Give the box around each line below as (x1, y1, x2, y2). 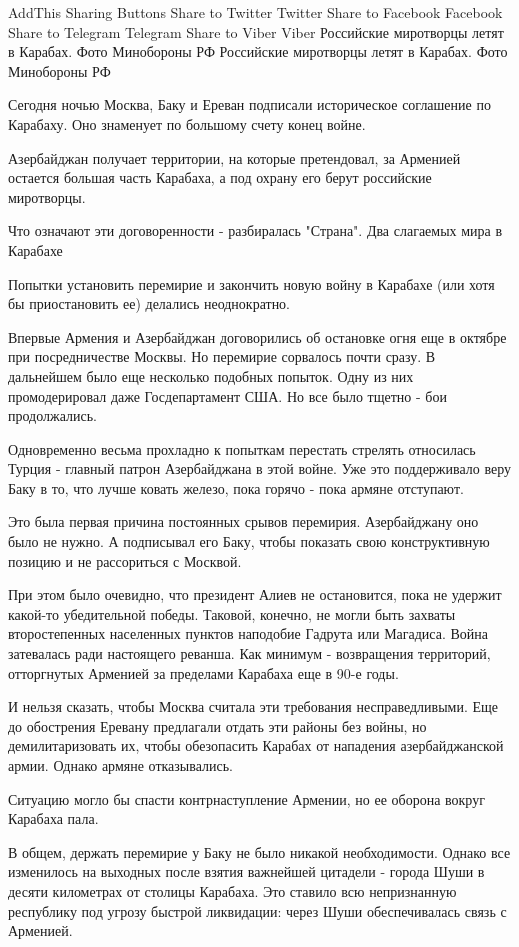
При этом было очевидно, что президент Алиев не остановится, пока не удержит (8, 584, 502, 605)
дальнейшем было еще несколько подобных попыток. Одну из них (8, 365, 414, 386)
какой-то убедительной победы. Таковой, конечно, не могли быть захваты (8, 603, 456, 624)
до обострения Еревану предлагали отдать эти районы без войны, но (8, 715, 427, 736)
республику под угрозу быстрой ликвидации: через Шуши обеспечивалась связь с (8, 900, 507, 921)
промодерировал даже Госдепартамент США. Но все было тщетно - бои (8, 385, 447, 406)
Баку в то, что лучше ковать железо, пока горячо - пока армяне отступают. (8, 477, 464, 498)
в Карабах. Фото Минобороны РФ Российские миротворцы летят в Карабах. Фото (8, 41, 508, 62)
